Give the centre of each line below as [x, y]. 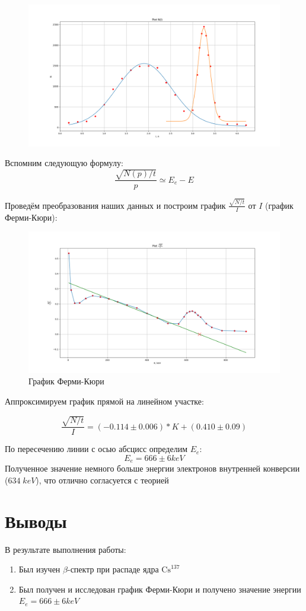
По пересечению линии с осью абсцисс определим [96, 449]
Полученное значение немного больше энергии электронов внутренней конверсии [152, 468]
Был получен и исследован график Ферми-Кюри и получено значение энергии [160, 589]
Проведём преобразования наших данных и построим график [115, 205]
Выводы [36, 521]
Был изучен [39, 569]
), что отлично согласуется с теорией [102, 480]
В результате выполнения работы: [66, 549]
